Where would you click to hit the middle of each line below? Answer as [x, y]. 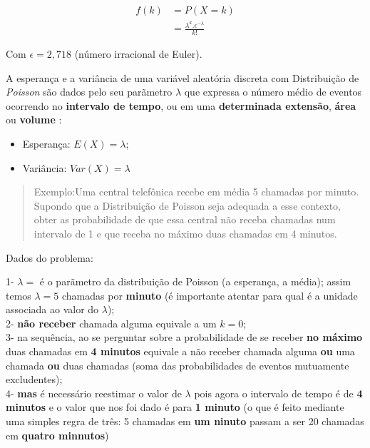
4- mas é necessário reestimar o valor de [94, 393]
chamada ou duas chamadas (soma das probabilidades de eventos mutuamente [178, 365]
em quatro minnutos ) [57, 435]
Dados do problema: [50, 257]
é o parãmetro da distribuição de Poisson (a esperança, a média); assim [195, 281]
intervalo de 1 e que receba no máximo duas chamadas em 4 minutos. [185, 233]
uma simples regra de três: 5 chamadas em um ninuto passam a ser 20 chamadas [185, 421]
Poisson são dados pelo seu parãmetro [89, 92]
